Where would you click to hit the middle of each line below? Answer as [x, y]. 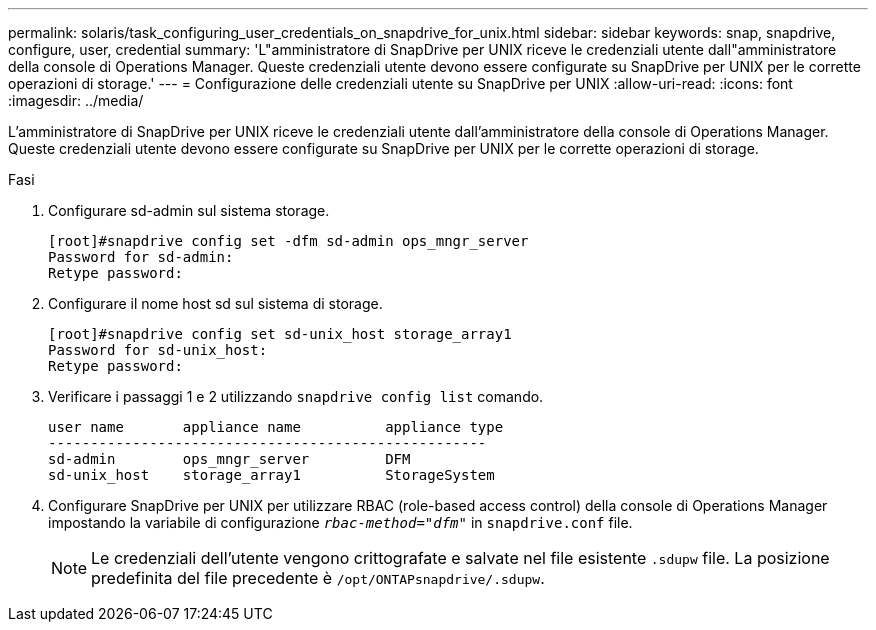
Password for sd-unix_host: [158, 350]
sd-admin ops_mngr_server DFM [229, 459]
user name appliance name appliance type [276, 427]
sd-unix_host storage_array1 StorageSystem [271, 475]
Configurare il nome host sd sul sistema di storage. [215, 303]
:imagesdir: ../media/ [76, 100]
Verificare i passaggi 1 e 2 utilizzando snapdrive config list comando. [296, 396]
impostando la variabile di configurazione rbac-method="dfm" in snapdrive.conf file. [340, 522]
